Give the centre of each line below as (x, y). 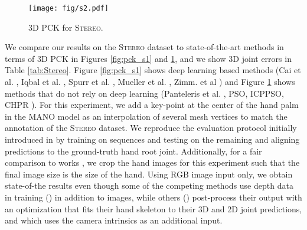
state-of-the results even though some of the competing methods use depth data (149, 185)
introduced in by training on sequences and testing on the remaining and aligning (152, 139)
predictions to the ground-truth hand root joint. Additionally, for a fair (133, 151)
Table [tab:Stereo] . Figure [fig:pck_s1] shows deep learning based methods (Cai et (153, 70)
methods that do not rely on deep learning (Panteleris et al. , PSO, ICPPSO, (144, 93)
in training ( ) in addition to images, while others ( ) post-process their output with (153, 197)
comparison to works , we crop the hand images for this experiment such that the (152, 162)
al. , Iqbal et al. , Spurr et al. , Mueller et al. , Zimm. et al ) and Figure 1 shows (150, 82)
